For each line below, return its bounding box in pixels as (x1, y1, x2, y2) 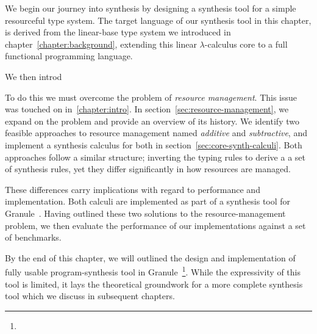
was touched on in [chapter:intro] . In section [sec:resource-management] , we (5, 103, 289, 115)
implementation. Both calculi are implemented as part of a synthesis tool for (5, 195, 291, 208)
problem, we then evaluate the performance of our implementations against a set (5, 219, 306, 231)
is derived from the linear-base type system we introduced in (5, 26, 231, 38)
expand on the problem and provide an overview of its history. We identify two (5, 114, 299, 127)
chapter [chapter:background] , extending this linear (5, 37, 197, 50)
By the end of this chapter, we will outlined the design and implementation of (5, 251, 296, 264)
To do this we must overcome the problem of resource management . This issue (5, 90, 297, 103)
